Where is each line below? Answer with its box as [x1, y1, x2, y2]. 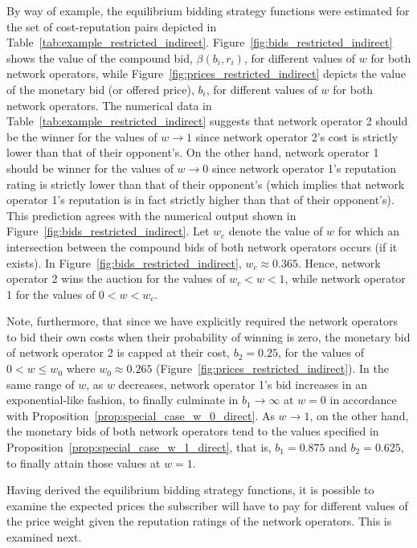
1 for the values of [6, 285, 96, 302]
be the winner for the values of [6, 128, 157, 145]
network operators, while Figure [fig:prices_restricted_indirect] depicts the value [6, 65, 407, 82]
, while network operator [284, 270, 406, 287]
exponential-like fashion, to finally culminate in [6, 391, 239, 408]
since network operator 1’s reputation [212, 159, 396, 176]
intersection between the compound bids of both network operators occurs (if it [6, 238, 398, 255]
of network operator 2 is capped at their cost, [6, 344, 230, 361]
